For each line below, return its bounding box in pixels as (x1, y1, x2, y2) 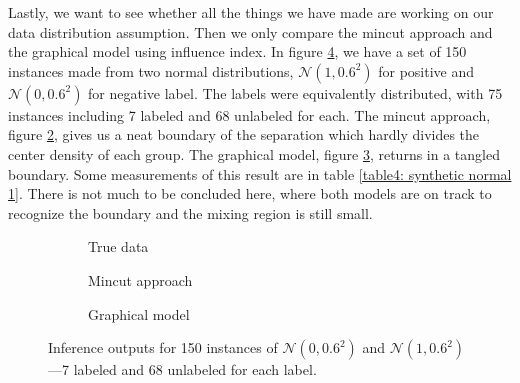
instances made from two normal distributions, (8, 60, 294, 81)
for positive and (378, 60, 475, 81)
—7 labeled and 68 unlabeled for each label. (48, 359, 317, 380)
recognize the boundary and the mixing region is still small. (8, 202, 373, 223)
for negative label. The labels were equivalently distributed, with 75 (88, 82, 503, 103)
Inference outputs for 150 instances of (48, 337, 278, 358)
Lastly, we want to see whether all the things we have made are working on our (8, 2, 494, 22)
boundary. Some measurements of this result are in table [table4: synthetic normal (8, 163, 512, 184)
